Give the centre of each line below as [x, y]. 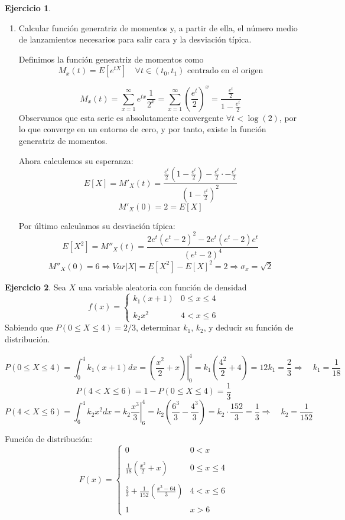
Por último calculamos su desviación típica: [97, 225]
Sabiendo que [29, 327]
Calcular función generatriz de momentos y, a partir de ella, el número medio [158, 27]
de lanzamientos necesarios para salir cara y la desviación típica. [135, 39]
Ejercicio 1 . [28, 8]
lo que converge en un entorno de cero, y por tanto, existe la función [142, 129]
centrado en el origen [225, 71]
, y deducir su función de [248, 327]
